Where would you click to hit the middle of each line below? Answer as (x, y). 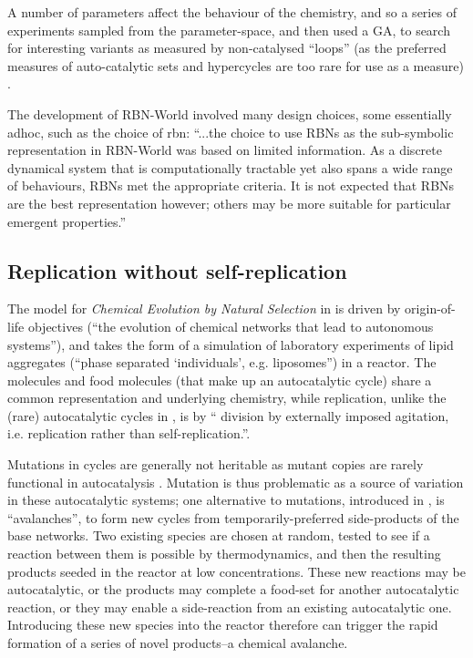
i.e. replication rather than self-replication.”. (129, 433)
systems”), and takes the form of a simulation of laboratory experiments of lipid (231, 344)
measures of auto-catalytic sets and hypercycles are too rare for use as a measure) (236, 65)
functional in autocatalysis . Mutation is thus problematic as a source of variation (236, 482)
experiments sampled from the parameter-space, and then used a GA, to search (229, 30)
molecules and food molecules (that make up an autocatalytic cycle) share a (220, 380)
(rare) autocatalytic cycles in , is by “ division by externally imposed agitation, (228, 415)
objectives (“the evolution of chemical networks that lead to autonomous (231, 326)
